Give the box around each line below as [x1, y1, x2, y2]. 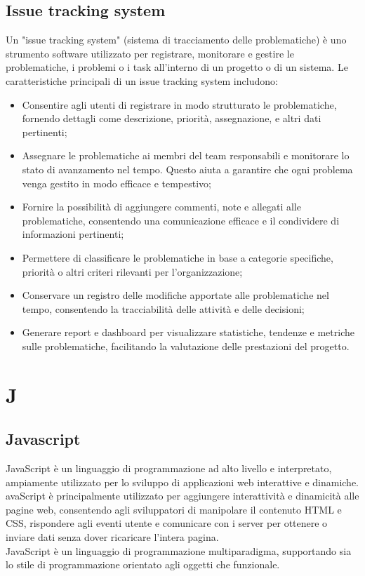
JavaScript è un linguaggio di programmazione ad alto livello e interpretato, [6, 461, 332, 476]
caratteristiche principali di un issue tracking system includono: [6, 73, 278, 88]
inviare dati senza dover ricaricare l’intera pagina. [6, 530, 219, 544]
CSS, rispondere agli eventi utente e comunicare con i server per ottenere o [6, 516, 328, 530]
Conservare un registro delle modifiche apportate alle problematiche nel [22, 288, 329, 302]
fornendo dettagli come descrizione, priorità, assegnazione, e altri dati [22, 111, 321, 126]
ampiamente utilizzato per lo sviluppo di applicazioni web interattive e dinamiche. [6, 474, 359, 489]
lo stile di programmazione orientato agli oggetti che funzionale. [6, 557, 280, 572]
